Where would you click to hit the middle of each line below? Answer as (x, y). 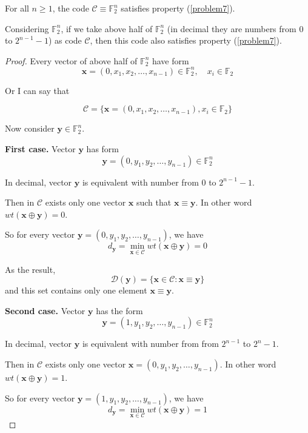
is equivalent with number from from (150, 344)
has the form (119, 310)
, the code (71, 8)
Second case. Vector (45, 310)
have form (170, 60)
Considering (27, 28)
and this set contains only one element (76, 290)
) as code (65, 40)
